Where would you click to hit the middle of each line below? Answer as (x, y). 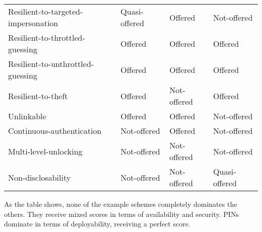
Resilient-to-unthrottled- (51, 64)
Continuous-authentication (55, 131)
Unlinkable (27, 116)
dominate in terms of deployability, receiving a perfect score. (97, 224)
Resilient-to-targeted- (46, 11)
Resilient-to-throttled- (47, 37)
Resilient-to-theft (38, 96)
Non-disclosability (40, 177)
